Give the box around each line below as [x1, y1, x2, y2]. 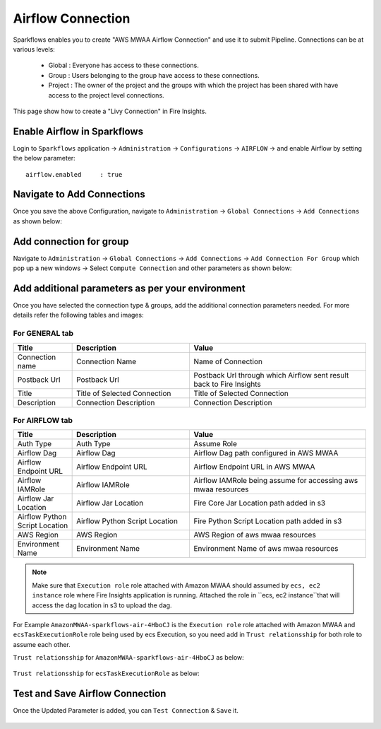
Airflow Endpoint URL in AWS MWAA [193, 462, 315, 472]
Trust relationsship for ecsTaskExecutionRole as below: [13, 669, 200, 678]
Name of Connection [193, 356, 262, 366]
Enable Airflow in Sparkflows [13, 125, 144, 137]
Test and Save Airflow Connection [13, 688, 167, 700]
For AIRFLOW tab [13, 415, 73, 425]
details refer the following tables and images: [13, 311, 144, 320]
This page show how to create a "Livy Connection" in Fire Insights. [13, 107, 207, 115]
